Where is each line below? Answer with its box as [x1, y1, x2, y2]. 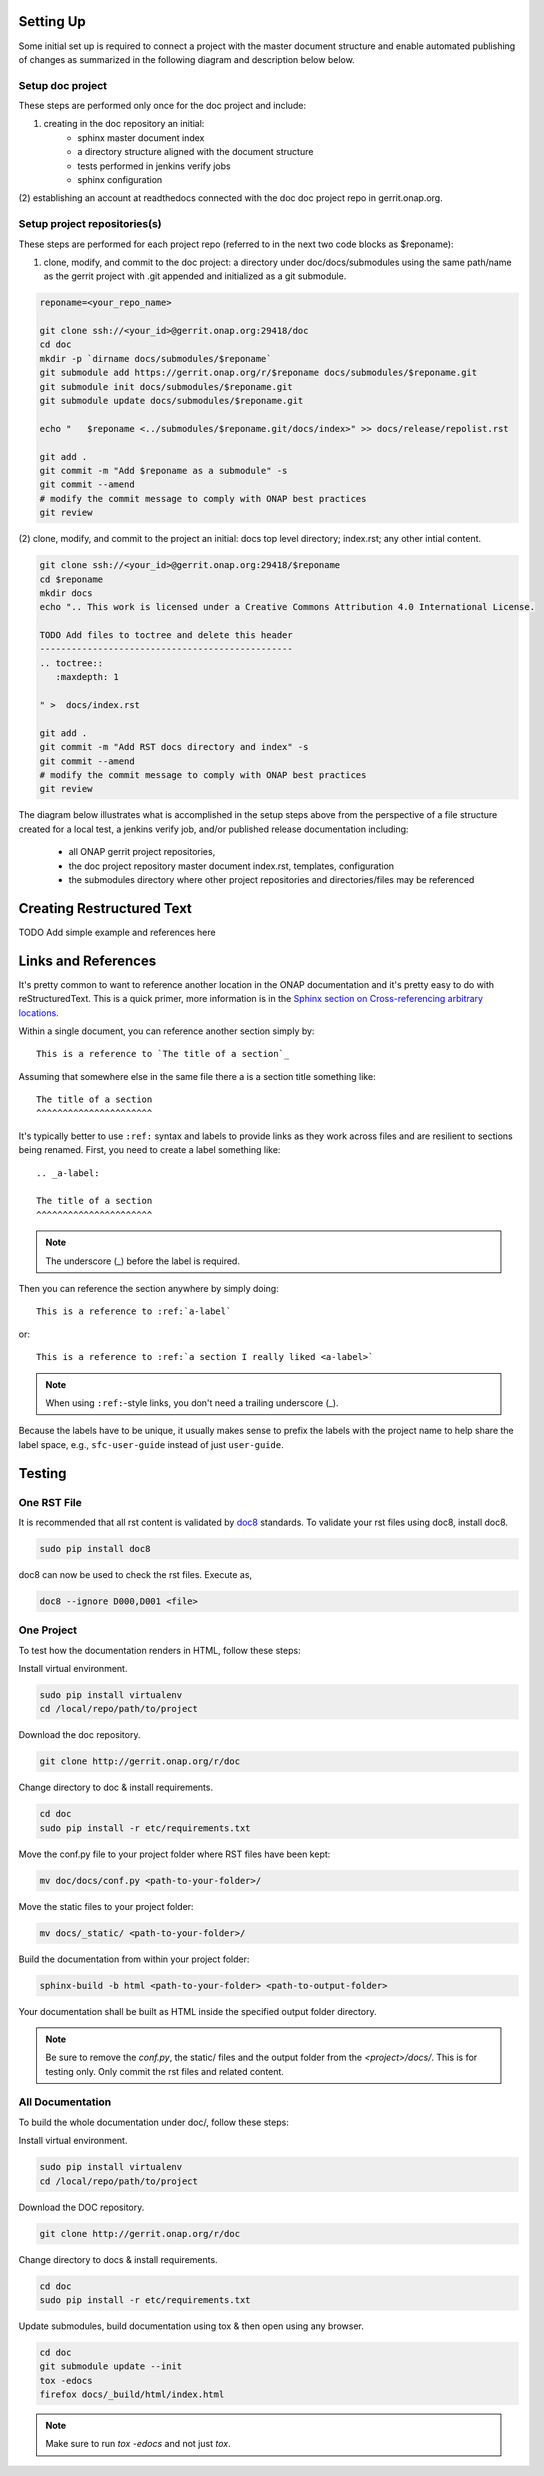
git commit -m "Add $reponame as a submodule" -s [39, 465, 288, 476]
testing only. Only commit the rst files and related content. [45, 2065, 285, 2077]
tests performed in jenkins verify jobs [77, 160, 231, 172]
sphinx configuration [77, 174, 163, 185]
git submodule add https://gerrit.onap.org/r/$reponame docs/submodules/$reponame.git [39, 367, 478, 379]
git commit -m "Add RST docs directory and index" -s [39, 741, 309, 753]
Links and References [18, 952, 157, 969]
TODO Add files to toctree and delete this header [39, 630, 294, 641]
